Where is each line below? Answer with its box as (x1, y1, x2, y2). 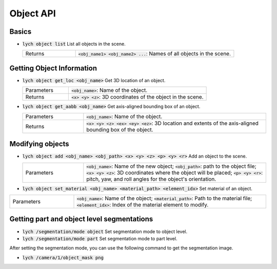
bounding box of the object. (86, 126, 153, 133)
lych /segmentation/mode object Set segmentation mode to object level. (22, 228, 187, 235)
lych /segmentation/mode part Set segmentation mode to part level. (22, 235, 177, 241)
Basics (9, 27, 32, 36)
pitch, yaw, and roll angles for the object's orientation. (86, 175, 216, 182)
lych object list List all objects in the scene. (22, 41, 126, 47)
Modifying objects (9, 140, 69, 148)
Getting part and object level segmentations (9, 215, 153, 223)
